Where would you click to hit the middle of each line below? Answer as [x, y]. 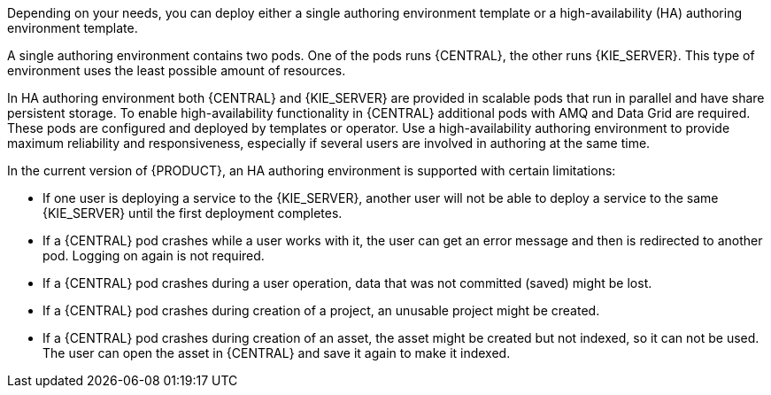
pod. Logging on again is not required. [154, 256]
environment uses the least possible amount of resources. [177, 70]
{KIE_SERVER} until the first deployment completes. [193, 213]
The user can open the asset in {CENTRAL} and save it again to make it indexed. [277, 353]
